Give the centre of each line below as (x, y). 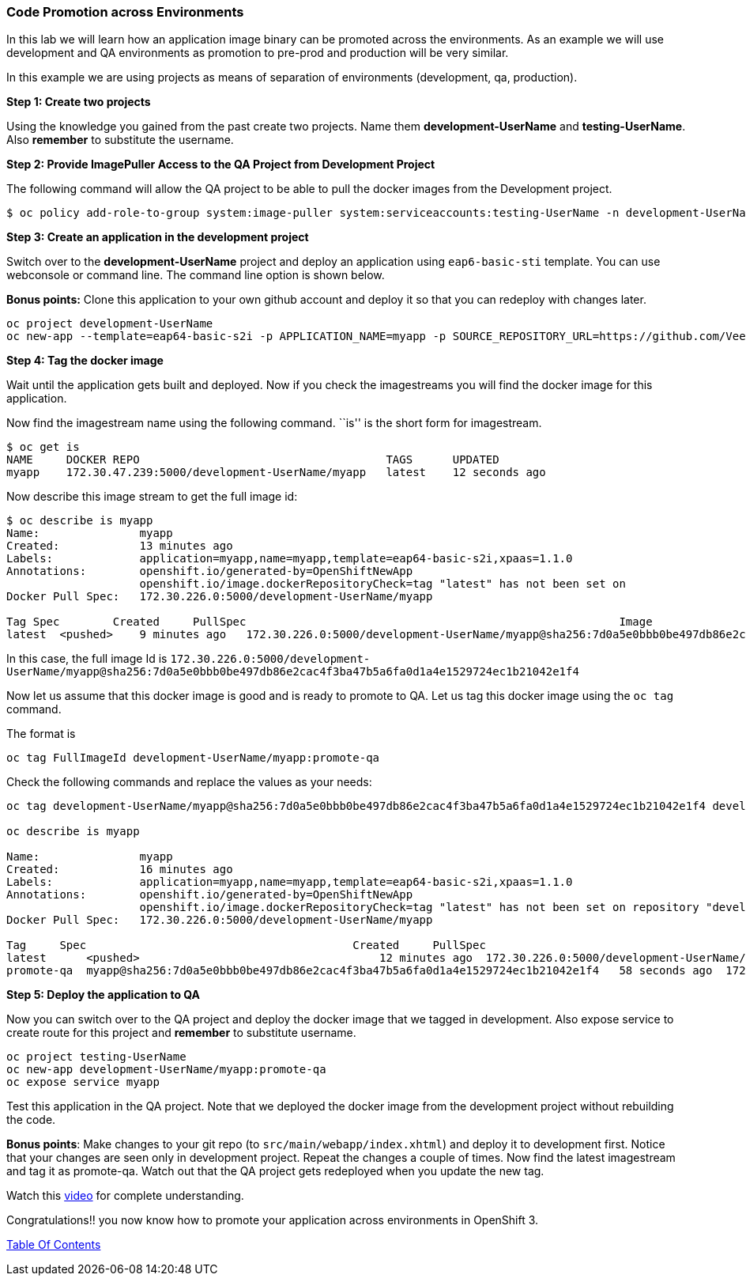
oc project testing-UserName (96, 1057)
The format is (41, 734)
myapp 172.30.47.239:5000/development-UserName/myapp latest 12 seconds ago (276, 473)
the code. (31, 1120)
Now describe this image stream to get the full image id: (152, 497)
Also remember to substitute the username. (120, 140)
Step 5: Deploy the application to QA (104, 995)
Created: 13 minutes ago (120, 546)
